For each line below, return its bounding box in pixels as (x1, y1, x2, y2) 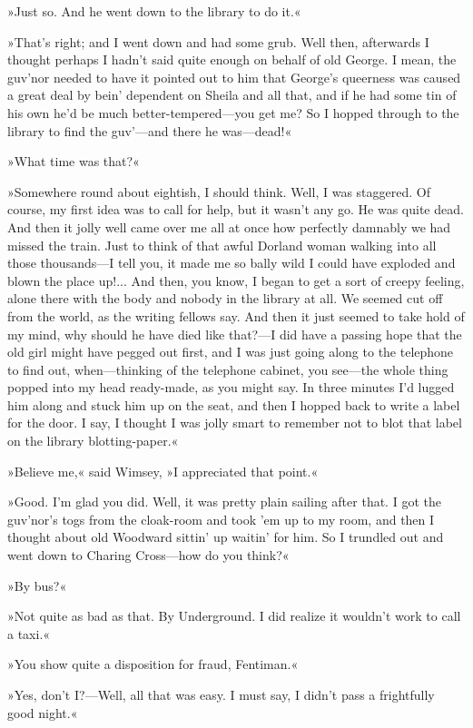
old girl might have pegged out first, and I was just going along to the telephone (7, 342, 454, 361)
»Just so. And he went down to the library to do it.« (7, 2, 301, 20)
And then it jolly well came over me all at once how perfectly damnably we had (7, 217, 451, 236)
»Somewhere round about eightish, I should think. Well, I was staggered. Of (7, 182, 430, 201)
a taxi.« (7, 624, 51, 643)
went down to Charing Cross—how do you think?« (7, 546, 290, 565)
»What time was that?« (7, 152, 140, 171)
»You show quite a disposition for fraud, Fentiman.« (7, 654, 299, 674)
